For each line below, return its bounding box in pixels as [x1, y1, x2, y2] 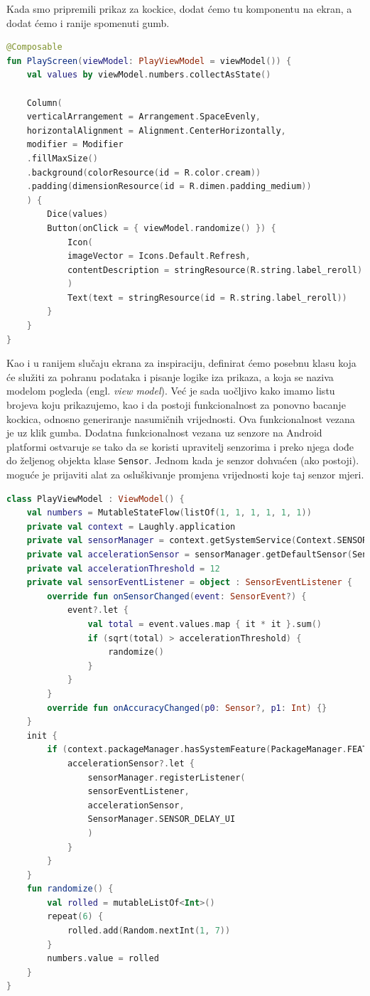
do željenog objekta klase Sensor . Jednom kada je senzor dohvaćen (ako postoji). [6, 453, 359, 468]
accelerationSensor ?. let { [67, 758, 195, 769]
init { [26, 730, 58, 741]
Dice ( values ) [47, 209, 109, 220]
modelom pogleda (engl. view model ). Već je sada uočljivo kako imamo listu [6, 383, 335, 398]
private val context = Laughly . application [26, 521, 236, 532]
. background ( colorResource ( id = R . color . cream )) [26, 167, 261, 178]
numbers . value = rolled [47, 953, 159, 964]
